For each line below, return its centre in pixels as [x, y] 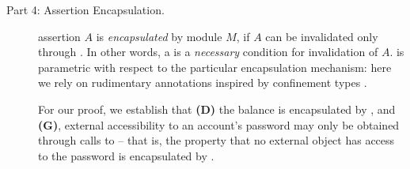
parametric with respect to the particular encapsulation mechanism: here [215, 67]
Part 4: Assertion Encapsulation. [85, 9]
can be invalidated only [322, 36]
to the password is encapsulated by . [126, 155]
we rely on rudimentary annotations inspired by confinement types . [203, 83]
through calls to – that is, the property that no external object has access [216, 140]
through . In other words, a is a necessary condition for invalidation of [208, 52]
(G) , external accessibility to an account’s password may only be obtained [219, 124]
